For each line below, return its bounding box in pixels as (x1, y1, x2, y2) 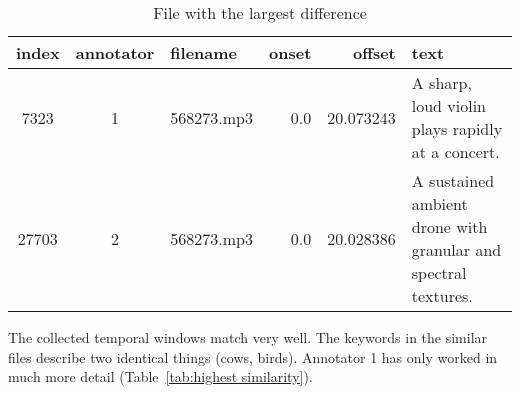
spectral (411, 261, 467, 284)
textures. (411, 284, 473, 307)
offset (352, 41, 396, 64)
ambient (411, 192, 468, 215)
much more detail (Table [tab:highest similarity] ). (8, 366, 313, 387)
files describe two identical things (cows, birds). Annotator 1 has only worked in (8, 346, 498, 367)
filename (170, 41, 238, 64)
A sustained (411, 169, 495, 192)
